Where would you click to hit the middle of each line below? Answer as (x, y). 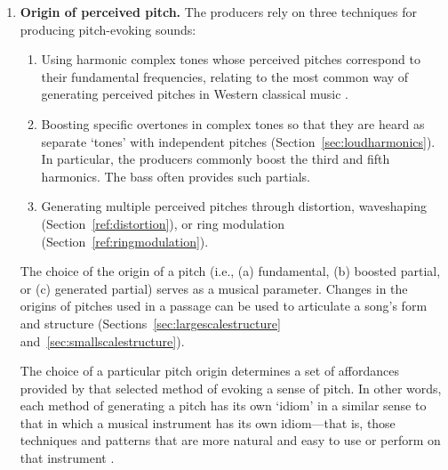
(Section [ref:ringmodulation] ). (125, 241)
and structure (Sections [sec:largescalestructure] (150, 323)
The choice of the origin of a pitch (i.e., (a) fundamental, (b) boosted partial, (230, 271)
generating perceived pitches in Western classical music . (195, 94)
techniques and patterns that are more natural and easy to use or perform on (230, 440)
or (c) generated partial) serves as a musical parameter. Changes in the (214, 288)
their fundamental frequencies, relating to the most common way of (225, 76)
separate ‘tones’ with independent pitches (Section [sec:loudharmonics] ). (238, 141)
